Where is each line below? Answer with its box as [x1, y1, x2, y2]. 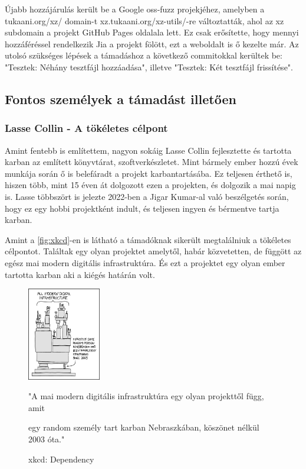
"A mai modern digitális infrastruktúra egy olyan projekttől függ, [28, 390, 264, 402]
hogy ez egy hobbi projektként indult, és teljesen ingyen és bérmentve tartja [5, 202, 279, 214]
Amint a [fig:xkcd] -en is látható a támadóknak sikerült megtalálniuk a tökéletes [5, 233, 291, 245]
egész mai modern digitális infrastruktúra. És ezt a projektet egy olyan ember [5, 256, 285, 269]
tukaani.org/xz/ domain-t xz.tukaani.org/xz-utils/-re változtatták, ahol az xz [5, 14, 284, 27]
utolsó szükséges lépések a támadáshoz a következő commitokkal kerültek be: [5, 49, 282, 62]
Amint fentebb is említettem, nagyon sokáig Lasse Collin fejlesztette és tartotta [5, 144, 292, 156]
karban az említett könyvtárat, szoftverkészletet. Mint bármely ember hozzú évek [5, 156, 298, 168]
